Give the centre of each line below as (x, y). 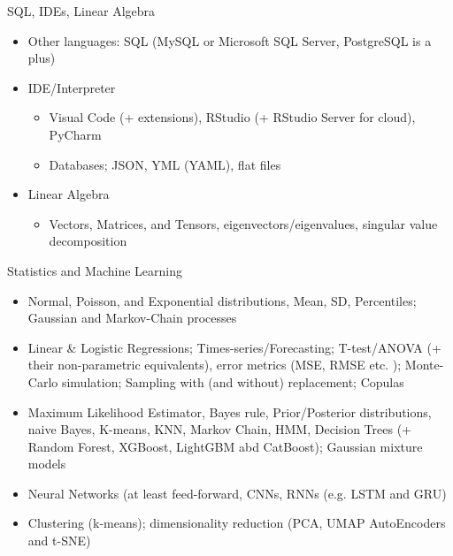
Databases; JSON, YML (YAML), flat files (165, 164)
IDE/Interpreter (72, 87)
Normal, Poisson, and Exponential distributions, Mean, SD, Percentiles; (222, 300)
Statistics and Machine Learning (95, 270)
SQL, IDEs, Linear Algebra (81, 11)
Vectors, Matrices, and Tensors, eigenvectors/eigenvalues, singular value (243, 223)
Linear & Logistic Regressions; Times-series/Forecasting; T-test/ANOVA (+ (234, 347)
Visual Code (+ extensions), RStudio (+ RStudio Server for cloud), (232, 117)
